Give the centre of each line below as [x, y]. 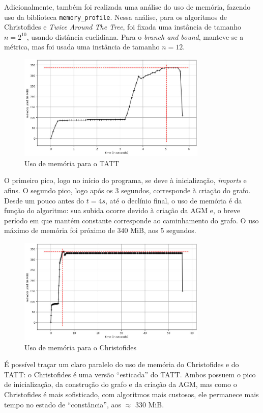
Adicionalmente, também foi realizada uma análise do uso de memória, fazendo [127, 7]
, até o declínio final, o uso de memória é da [174, 200]
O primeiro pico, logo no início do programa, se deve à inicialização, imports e [125, 180]
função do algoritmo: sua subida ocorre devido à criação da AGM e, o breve [122, 210]
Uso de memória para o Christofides [81, 347]
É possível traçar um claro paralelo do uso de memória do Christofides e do [122, 364]
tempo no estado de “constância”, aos [63, 404]
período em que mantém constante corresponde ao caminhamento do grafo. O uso [131, 220]
